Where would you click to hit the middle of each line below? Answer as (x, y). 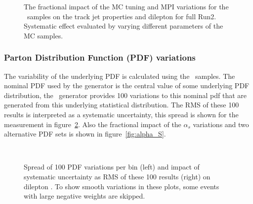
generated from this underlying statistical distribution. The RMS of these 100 (122, 105)
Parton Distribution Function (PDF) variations (100, 57)
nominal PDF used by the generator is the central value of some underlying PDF (127, 85)
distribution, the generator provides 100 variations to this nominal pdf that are (125, 95)
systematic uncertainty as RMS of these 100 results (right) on (117, 176)
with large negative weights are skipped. (84, 196)
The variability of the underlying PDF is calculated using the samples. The (120, 76)
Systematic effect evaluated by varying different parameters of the (124, 26)
